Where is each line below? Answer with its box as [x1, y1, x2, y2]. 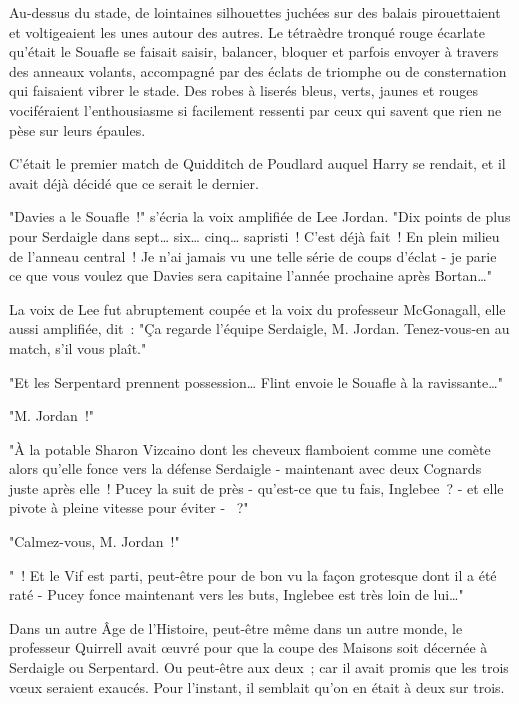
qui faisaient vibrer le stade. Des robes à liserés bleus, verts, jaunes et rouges [9, 80, 478, 101]
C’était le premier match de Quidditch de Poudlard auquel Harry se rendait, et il [9, 153, 506, 174]
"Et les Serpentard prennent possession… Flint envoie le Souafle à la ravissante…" [9, 371, 503, 392]
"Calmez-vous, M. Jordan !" [9, 531, 180, 552]
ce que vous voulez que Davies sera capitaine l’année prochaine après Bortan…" [9, 265, 492, 286]
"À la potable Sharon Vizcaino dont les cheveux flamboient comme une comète [9, 438, 491, 459]
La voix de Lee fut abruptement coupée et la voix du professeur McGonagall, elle [9, 298, 506, 319]
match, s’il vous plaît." [9, 337, 147, 358]
